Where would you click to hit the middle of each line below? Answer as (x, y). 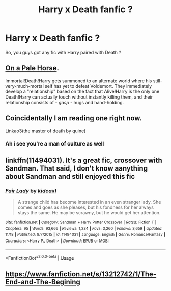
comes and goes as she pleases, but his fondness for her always (86, 207)
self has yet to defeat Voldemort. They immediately (98, 86)
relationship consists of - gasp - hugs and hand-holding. (65, 102)
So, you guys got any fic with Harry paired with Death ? (63, 52)
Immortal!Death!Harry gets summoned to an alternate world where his (79, 81)
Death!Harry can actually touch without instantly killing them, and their (79, 97)
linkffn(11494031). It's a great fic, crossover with (84, 160)
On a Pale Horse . (32, 68)
